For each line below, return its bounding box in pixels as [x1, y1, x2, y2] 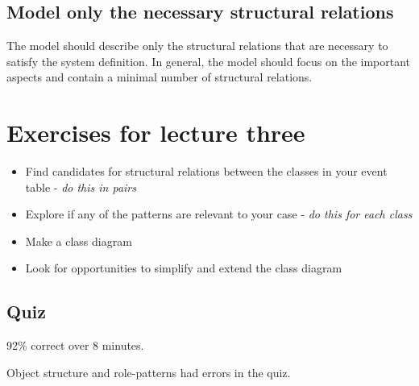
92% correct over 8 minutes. [6, 337, 144, 354]
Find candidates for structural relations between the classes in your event [25, 163, 388, 180]
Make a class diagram [25, 232, 132, 249]
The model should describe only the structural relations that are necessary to [6, 37, 388, 54]
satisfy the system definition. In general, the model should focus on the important [6, 52, 411, 69]
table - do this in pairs [25, 178, 136, 195]
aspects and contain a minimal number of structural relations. [6, 68, 313, 85]
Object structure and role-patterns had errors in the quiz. [6, 363, 291, 380]
